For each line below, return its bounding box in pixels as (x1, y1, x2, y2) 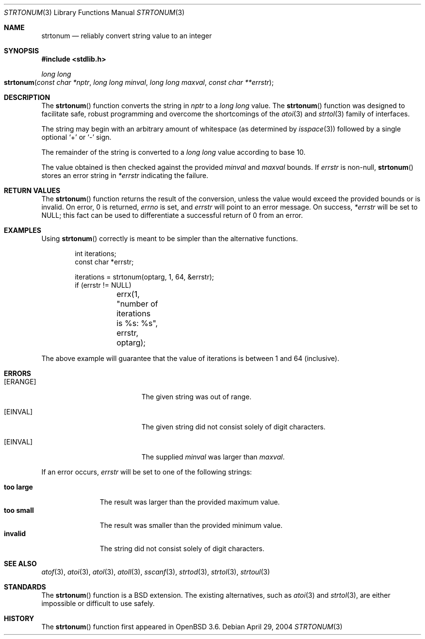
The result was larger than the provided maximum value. (99, 498, 280, 506)
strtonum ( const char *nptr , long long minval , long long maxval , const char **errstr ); (4, 78, 274, 86)
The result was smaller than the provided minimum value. (99, 521, 283, 529)
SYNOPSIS (4, 47, 39, 55)
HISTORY (4, 614, 34, 623)
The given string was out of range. (141, 393, 252, 401)
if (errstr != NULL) (75, 281, 131, 289)
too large (4, 483, 33, 491)
